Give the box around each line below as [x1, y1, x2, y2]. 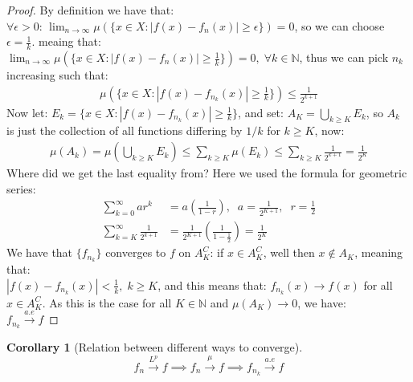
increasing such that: [6, 67, 108, 83]
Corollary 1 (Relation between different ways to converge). [6, 339, 303, 356]
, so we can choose [294, 17, 385, 34]
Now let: [6, 104, 48, 120]
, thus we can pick [299, 49, 389, 66]
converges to [105, 244, 166, 261]
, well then [263, 244, 315, 261]
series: [6, 180, 36, 197]
